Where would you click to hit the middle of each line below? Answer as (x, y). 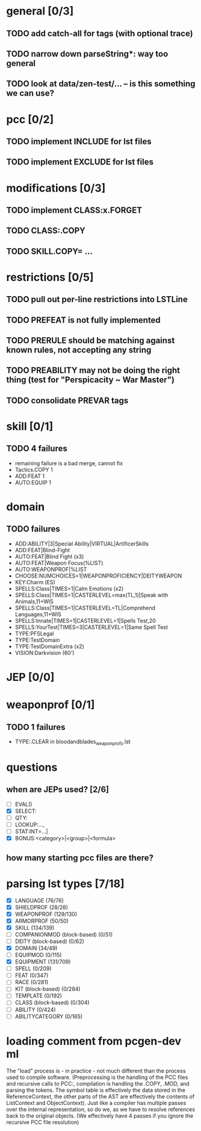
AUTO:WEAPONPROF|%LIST (51, 569)
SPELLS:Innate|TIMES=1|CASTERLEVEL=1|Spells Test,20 (85, 620)
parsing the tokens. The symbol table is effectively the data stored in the (96, 1090)
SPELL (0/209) (33, 968)
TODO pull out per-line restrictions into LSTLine (97, 299)
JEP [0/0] (30, 677)
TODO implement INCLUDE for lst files (79, 141)
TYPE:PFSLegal (34, 633)
